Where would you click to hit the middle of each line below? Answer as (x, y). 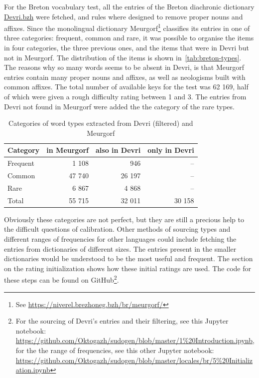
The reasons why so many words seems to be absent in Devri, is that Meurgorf (124, 67)
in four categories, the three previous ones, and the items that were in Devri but (127, 48)
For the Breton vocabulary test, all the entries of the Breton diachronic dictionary (129, 6)
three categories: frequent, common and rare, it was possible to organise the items (129, 38)
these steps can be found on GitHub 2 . (62, 279)
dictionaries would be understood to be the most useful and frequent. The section (129, 258)
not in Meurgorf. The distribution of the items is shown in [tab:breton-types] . (123, 57)
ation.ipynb (33, 370)
